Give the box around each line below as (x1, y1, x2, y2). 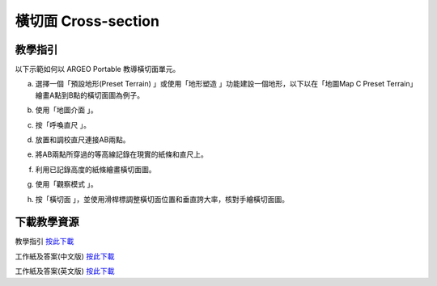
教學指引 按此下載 (15, 237, 74, 246)
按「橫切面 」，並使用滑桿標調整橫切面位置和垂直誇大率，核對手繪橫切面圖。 (35, 194, 289, 204)
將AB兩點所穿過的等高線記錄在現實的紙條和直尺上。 (35, 149, 208, 159)
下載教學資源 (15, 215, 79, 229)
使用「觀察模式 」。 (35, 179, 98, 189)
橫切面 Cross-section (15, 12, 159, 30)
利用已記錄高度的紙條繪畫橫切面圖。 (35, 164, 156, 174)
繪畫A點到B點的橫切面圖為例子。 (35, 90, 145, 100)
